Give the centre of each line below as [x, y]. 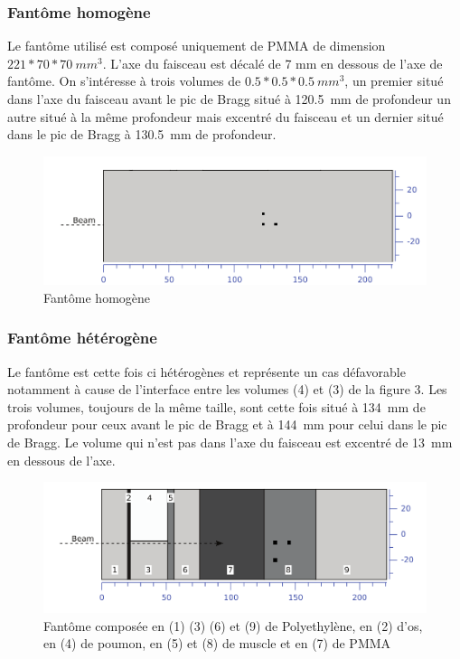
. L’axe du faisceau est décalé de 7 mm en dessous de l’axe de [272, 63]
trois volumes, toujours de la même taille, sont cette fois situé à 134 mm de [216, 406]
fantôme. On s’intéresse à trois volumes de [124, 81]
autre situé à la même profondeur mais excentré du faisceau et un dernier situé [225, 116]
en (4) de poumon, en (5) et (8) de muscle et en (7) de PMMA [217, 643]
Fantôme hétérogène [82, 338]
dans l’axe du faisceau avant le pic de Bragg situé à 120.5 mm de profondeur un [229, 99]
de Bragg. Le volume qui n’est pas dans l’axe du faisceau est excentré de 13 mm [230, 442]
